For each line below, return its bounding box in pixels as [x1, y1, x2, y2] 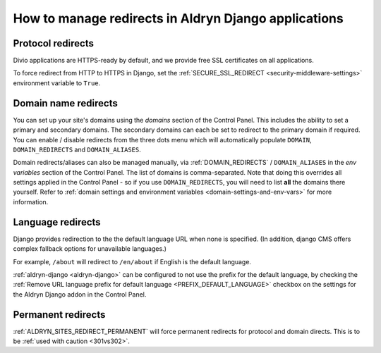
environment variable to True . [13, 78, 101, 87]
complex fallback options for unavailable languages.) [13, 244, 167, 253]
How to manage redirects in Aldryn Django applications [13, 11, 344, 26]
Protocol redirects [13, 37, 95, 49]
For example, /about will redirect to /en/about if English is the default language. [13, 257, 252, 266]
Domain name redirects [13, 97, 118, 109]
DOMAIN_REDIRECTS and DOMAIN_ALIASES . [13, 145, 141, 154]
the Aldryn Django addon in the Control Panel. [13, 290, 147, 299]
